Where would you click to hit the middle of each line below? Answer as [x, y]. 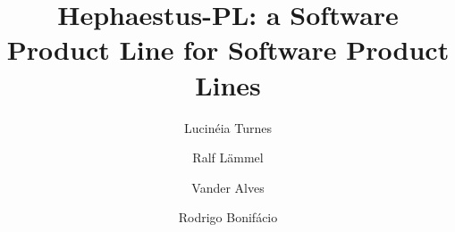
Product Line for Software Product [228, 50]
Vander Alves [228, 187]
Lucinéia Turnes [228, 127]
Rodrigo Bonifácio [228, 217]
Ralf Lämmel [228, 157]
